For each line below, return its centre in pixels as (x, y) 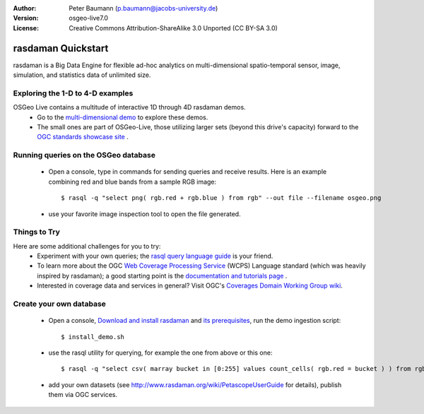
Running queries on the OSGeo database (84, 155)
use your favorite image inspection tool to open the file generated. (145, 214)
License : (26, 28)
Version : (26, 18)
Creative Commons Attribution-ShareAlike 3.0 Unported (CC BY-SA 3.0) (173, 28)
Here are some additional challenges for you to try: (87, 246)
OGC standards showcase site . (83, 137)
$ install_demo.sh (93, 337)
